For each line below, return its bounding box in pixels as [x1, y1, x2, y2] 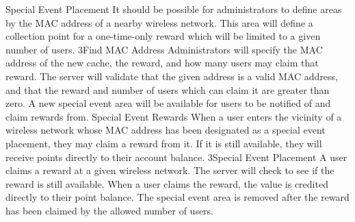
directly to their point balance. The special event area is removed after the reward [5, 190, 350, 204]
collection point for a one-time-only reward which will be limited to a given [5, 29, 321, 43]
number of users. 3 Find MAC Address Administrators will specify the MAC [5, 42, 323, 56]
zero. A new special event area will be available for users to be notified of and [5, 96, 331, 110]
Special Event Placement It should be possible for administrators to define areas [5, 2, 342, 16]
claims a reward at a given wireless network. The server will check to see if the [5, 163, 334, 177]
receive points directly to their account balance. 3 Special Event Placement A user [5, 149, 347, 164]
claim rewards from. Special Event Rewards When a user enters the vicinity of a [5, 109, 342, 123]
